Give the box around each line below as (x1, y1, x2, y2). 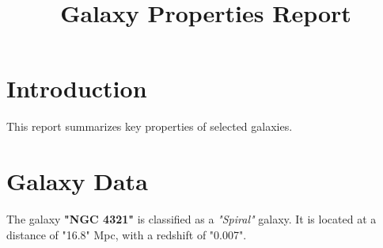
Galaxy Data (6, 165, 148, 197)
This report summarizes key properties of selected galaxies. (6, 118, 293, 135)
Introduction (6, 72, 147, 105)
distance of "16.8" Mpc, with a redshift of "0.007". (6, 226, 247, 242)
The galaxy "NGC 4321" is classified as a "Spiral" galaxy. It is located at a (6, 211, 377, 227)
